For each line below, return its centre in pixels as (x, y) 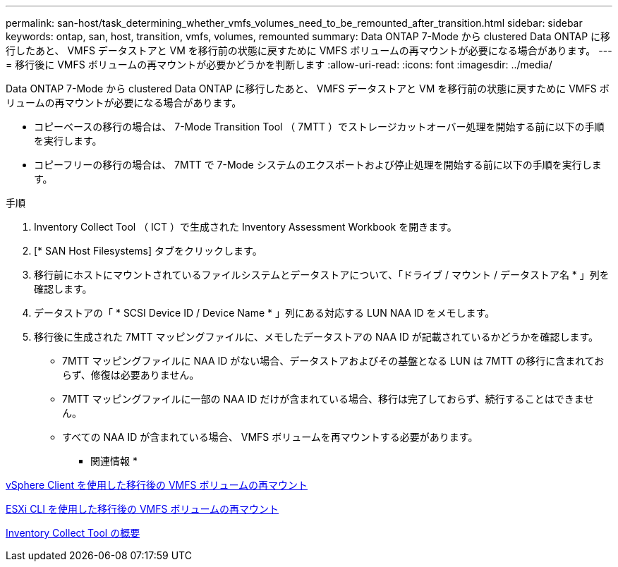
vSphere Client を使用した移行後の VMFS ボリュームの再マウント (157, 485)
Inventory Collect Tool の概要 (73, 533)
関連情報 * (114, 461)
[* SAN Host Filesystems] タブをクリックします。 (148, 251)
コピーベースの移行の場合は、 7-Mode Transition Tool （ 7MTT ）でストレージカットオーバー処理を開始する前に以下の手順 (319, 127)
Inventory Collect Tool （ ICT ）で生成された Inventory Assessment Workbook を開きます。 (246, 227)
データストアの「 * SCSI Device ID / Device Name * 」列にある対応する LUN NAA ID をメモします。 (265, 313)
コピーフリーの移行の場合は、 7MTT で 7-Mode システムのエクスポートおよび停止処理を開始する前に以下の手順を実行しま (318, 165)
